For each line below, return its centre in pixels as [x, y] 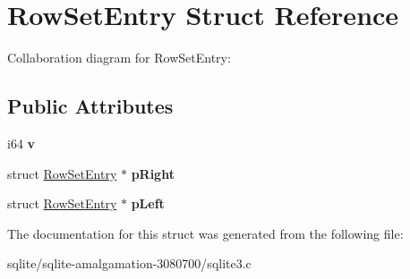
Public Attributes [90, 106]
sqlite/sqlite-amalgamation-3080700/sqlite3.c [129, 263]
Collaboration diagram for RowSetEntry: [119, 58]
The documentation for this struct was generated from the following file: [205, 233]
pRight [153, 173]
